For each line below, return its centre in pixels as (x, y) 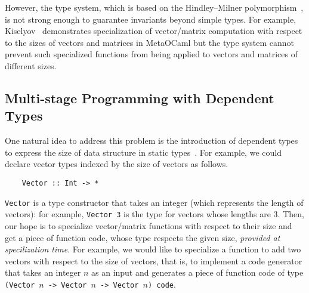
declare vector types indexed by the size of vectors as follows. (117, 164)
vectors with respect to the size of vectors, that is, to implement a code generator (154, 260)
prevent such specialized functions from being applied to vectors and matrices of (151, 54)
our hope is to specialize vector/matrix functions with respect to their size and (149, 225)
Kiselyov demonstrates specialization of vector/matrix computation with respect (154, 31)
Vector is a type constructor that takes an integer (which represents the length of (154, 202)
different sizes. (31, 65)
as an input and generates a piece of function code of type (197, 272)
